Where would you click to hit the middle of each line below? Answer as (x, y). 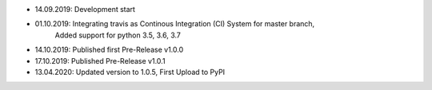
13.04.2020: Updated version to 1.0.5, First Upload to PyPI (130, 72)
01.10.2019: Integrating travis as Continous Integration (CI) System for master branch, (175, 24)
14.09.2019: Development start (85, 9)
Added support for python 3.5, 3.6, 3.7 (118, 35)
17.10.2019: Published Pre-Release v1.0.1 (100, 61)
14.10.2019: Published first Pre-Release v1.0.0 (109, 50)
